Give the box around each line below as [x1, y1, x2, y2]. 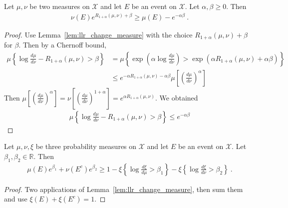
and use [4, 193, 27, 204]
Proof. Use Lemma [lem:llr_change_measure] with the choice [4, 29, 193, 39]
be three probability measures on [35, 141, 137, 151]
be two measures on [29, 1, 90, 11]
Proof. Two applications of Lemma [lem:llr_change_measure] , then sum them [4, 183, 243, 194]
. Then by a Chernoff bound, [18, 39, 107, 50]
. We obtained [155, 92, 198, 102]
